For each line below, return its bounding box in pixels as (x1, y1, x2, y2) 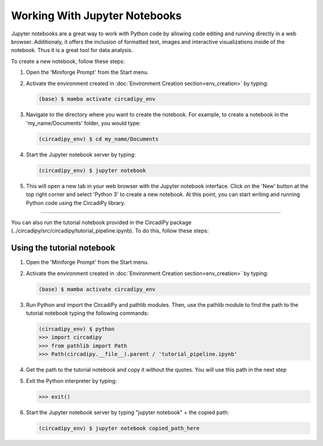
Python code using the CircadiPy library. (26, 199, 126, 206)
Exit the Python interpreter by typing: (26, 377, 117, 384)
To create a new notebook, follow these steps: (11, 58, 125, 65)
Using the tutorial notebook (11, 243, 115, 253)
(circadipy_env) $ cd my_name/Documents (38, 135, 159, 142)
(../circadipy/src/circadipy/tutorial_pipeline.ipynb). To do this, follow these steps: (11, 227, 209, 234)
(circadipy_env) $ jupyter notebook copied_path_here (38, 424, 200, 432)
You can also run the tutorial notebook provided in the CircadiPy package (11, 219, 191, 226)
